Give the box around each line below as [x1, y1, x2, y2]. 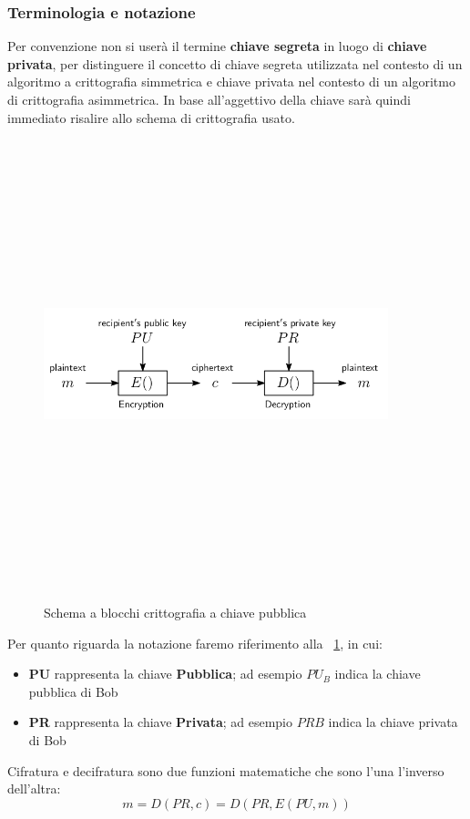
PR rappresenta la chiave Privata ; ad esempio [28, 712, 293, 732]
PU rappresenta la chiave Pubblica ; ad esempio [28, 664, 302, 683]
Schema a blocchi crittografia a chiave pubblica [44, 603, 307, 622]
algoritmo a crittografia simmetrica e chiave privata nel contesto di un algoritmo [7, 72, 455, 91]
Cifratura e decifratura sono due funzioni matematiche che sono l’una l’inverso [7, 761, 444, 780]
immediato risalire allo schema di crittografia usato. [7, 107, 295, 127]
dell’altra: [7, 779, 61, 798]
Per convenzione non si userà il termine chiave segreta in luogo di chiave [7, 36, 427, 56]
